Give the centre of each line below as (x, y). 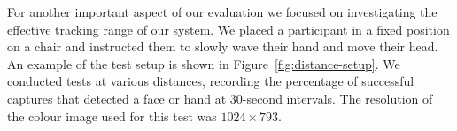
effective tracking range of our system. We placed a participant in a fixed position (228, 29)
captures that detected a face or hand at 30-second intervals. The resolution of (220, 98)
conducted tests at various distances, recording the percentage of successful (211, 81)
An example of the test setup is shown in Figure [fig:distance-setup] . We (204, 63)
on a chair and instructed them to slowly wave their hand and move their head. (223, 46)
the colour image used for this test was (112, 116)
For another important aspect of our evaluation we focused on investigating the (222, 12)
